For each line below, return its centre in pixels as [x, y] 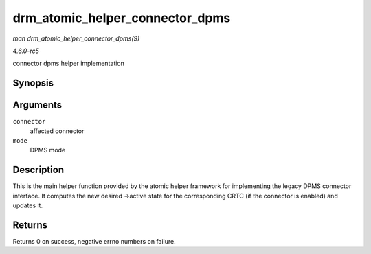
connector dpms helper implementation [69, 63]
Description [38, 170]
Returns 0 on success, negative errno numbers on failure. [94, 242]
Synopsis [33, 83]
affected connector [57, 131]
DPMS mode [48, 150]
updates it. [28, 205]
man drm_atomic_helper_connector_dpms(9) [76, 38]
